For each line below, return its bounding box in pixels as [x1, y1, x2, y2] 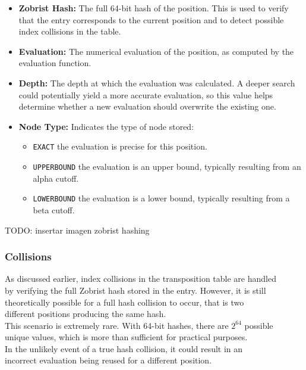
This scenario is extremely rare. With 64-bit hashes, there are [5, 319, 229, 331]
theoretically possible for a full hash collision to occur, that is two [5, 296, 244, 308]
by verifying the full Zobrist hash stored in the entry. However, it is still [5, 284, 266, 296]
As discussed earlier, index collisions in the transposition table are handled [5, 272, 276, 285]
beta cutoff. [33, 203, 75, 216]
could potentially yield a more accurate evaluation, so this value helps [18, 88, 273, 101]
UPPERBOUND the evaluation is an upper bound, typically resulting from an [33, 160, 301, 172]
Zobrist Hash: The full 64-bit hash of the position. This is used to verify [18, 2, 289, 14]
